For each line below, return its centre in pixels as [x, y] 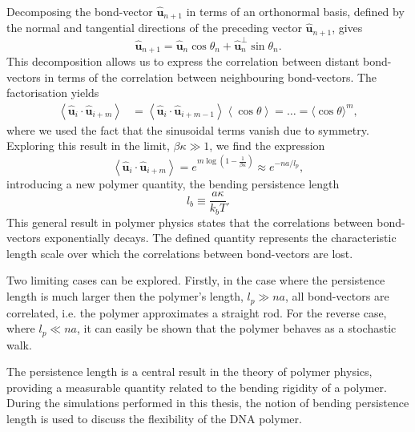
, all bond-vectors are [337, 296]
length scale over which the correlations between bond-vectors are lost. [180, 253]
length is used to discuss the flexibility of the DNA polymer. [154, 418]
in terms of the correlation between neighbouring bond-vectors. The [211, 77]
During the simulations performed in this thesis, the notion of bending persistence [208, 403]
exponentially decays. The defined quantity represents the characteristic [220, 238]
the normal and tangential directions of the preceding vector [154, 28]
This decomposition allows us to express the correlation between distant [183, 61]
